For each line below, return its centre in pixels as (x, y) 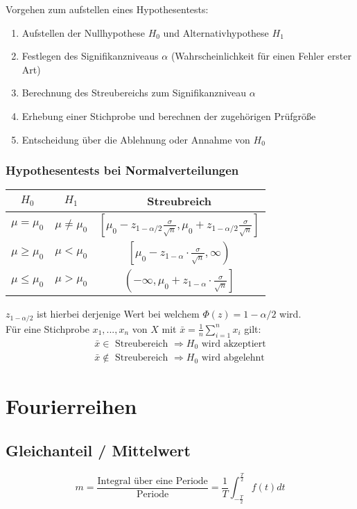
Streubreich (180, 201)
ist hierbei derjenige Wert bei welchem (118, 314)
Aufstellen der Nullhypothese (83, 32)
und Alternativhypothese (216, 32)
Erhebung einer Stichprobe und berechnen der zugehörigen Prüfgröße (169, 115)
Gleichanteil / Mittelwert (98, 450)
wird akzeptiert (234, 344)
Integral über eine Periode (153, 481)
